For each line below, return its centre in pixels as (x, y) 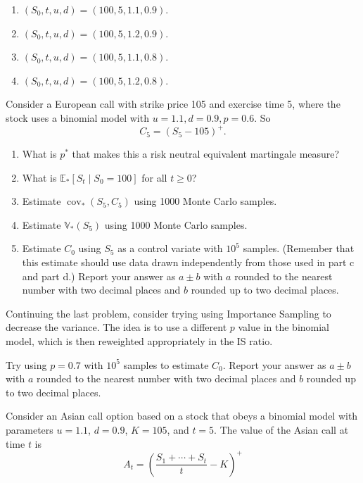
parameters (30, 429)
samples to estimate (166, 364)
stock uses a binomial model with (77, 117)
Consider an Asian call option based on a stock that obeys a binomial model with (182, 416)
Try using (26, 364)
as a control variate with (170, 248)
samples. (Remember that (299, 248)
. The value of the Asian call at (281, 429)
